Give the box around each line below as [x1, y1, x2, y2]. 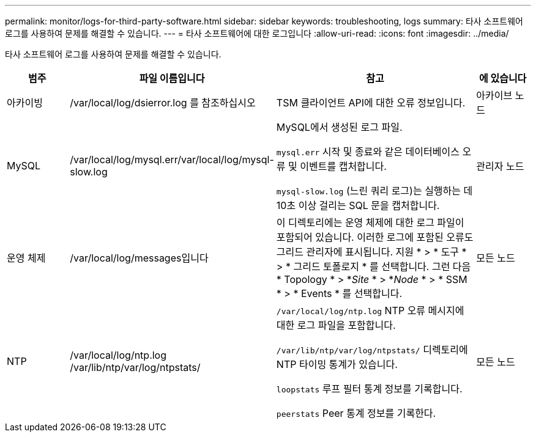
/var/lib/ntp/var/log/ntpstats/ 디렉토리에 [276, 343, 468, 356]
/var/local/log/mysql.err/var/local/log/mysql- [70, 153, 274, 166]
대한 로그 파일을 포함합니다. [276, 319, 396, 331]
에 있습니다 [478, 72, 527, 84]
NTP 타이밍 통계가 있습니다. [276, 358, 398, 370]
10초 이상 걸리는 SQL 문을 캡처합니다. [276, 199, 440, 211]
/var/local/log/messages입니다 [70, 252, 209, 264]
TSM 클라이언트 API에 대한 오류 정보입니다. [276, 97, 466, 109]
